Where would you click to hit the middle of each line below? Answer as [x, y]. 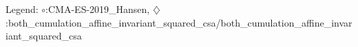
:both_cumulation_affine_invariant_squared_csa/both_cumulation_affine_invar [179, 22]
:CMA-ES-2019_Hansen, [98, 9]
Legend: [22, 9]
